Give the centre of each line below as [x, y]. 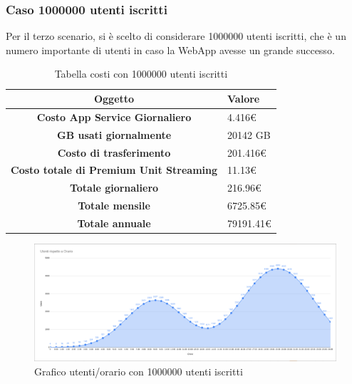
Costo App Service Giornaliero [114, 116]
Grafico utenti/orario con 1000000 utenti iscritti [139, 371]
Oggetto [114, 98]
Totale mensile [114, 206]
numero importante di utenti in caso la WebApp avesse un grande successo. [170, 50]
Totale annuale [114, 223]
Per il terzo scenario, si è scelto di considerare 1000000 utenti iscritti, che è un [176, 36]
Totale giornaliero [114, 188]
